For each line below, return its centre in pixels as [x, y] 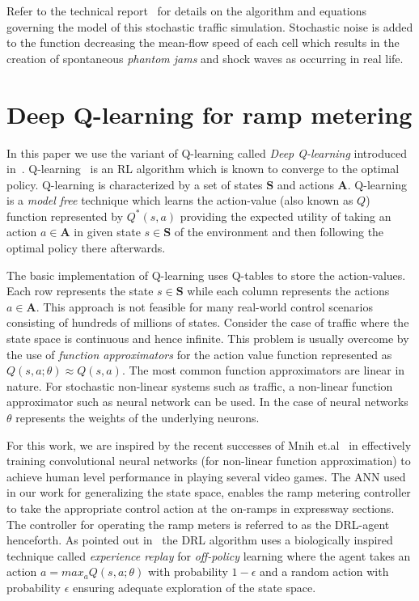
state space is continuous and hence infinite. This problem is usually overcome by [208, 339]
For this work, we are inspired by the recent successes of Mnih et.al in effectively [209, 444]
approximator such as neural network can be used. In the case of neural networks [207, 402]
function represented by [65, 216]
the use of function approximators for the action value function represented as [199, 354]
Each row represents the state [80, 291]
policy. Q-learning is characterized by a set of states [135, 184]
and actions [305, 184]
